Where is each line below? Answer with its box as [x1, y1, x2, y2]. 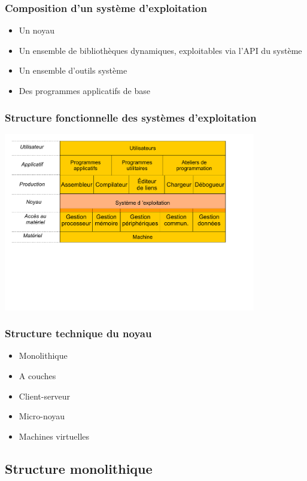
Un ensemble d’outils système [19, 64, 127, 77]
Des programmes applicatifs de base [19, 84, 150, 96]
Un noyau [19, 24, 54, 37]
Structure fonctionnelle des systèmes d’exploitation [5, 110, 257, 125]
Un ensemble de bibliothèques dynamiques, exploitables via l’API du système [19, 44, 302, 56]
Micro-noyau [19, 410, 65, 422]
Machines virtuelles [19, 429, 90, 442]
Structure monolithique [5, 459, 153, 477]
